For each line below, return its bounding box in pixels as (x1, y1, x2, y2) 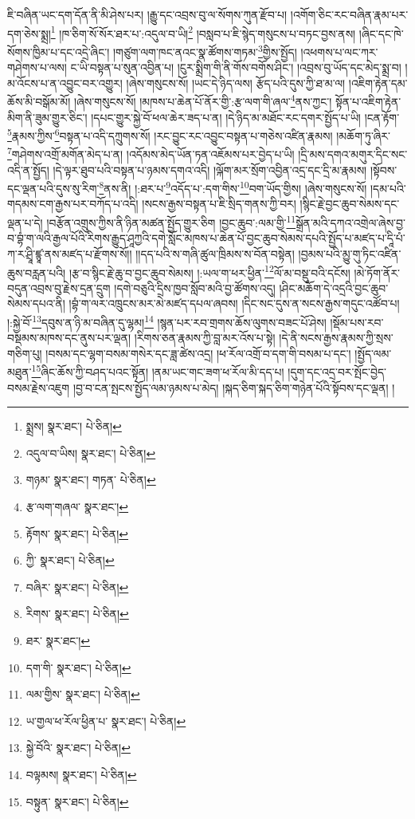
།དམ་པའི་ (370, 179, 406, 196)
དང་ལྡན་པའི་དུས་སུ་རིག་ (7, 179, 100, 196)
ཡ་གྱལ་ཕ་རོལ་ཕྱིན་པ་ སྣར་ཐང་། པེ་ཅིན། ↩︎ (25, 712, 186, 729)
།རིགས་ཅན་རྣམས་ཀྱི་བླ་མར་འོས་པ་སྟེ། (134, 329, 276, 346)
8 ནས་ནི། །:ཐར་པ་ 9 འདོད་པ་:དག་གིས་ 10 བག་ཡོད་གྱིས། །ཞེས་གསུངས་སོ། (99, 178, 367, 196)
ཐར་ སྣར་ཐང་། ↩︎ (25, 632, 91, 648)
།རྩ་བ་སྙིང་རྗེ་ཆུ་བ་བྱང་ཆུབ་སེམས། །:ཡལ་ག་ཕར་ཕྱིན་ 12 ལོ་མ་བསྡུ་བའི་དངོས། (69, 262, 350, 281)
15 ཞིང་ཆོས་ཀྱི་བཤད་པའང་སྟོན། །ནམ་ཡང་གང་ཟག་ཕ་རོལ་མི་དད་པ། (31, 361, 284, 380)
